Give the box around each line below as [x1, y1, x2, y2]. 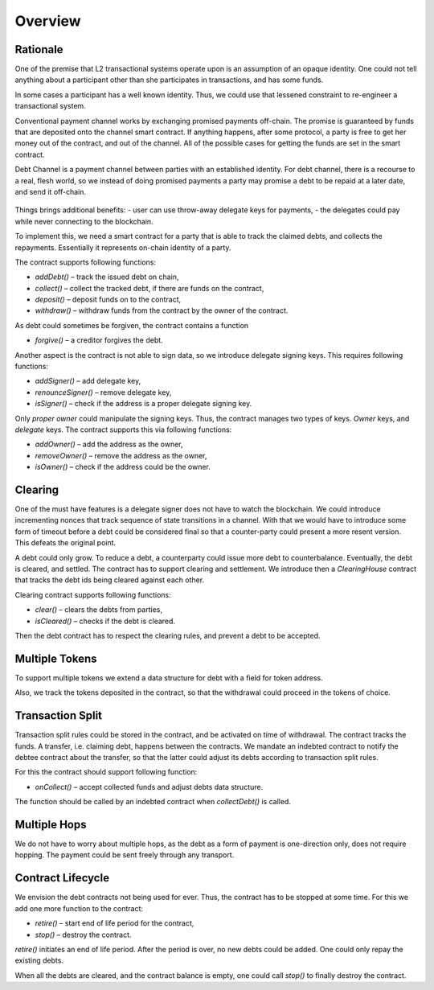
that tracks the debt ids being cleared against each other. [14, 575, 205, 585]
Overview [14, 12, 81, 30]
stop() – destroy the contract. [35, 930, 132, 939]
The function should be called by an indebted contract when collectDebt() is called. [14, 797, 291, 807]
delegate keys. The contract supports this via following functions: [14, 425, 232, 434]
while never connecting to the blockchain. [14, 216, 154, 226]
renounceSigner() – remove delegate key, [35, 387, 172, 397]
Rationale [14, 43, 63, 56]
